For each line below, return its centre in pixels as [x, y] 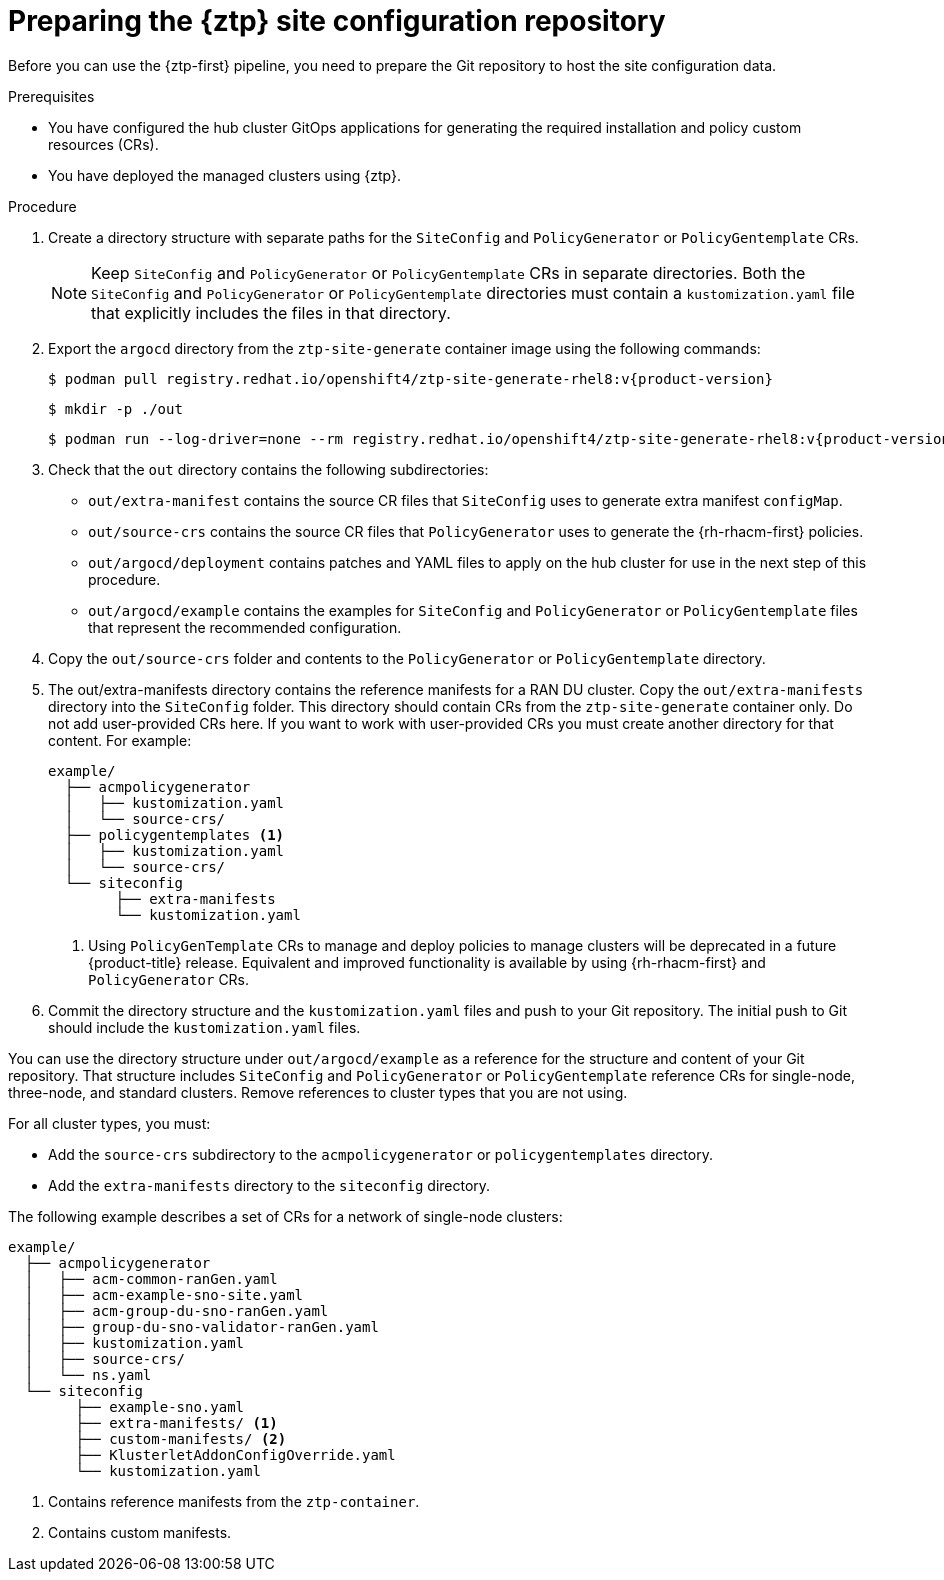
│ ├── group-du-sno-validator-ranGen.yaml [201, 1326]
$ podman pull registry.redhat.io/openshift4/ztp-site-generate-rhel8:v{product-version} [410, 378]
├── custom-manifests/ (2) [181, 1438]
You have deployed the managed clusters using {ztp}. [225, 175]
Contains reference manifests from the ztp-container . [234, 1501]
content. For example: [120, 740]
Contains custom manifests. [140, 1532]
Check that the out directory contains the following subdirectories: [268, 469]
